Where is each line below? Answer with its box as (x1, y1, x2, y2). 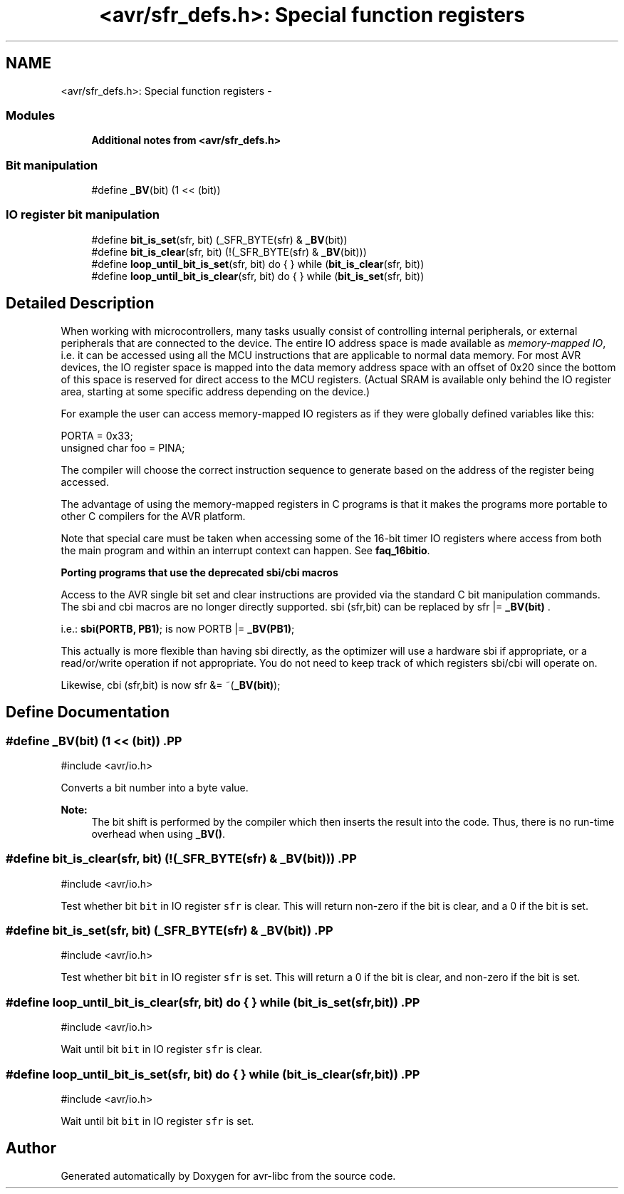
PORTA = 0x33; (61, 429, 133, 442)
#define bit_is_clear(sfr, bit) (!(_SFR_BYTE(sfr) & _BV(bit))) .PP (6, 851, 357, 866)
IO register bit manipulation (6, 207, 160, 222)
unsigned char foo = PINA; (61, 441, 185, 454)
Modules (6, 108, 56, 123)
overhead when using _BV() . (91, 827, 226, 840)
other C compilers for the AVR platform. (61, 509, 246, 522)
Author (6, 1139, 56, 1158)
